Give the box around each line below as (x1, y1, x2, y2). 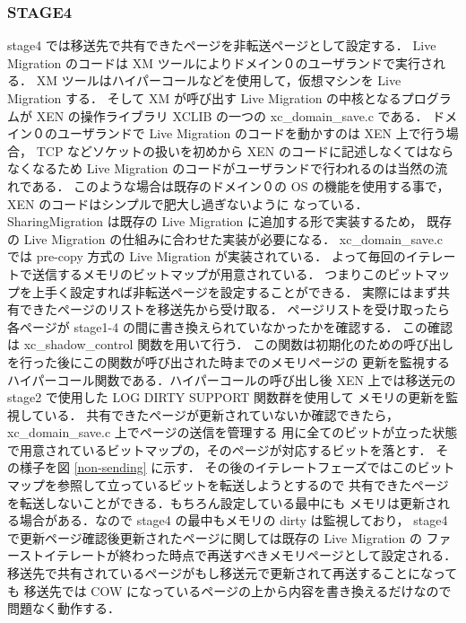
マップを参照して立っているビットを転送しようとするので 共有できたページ (7, 476, 449, 495)
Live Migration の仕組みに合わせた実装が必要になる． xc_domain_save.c (23, 229, 444, 248)
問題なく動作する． (7, 599, 120, 618)
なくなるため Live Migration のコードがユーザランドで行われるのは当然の (7, 159, 436, 178)
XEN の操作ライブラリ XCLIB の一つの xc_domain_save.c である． (36, 106, 428, 125)
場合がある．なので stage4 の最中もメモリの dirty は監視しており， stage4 (19, 511, 448, 530)
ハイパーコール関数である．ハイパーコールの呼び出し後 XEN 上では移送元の (7, 370, 456, 389)
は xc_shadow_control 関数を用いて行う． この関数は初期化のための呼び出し (7, 335, 454, 354)
